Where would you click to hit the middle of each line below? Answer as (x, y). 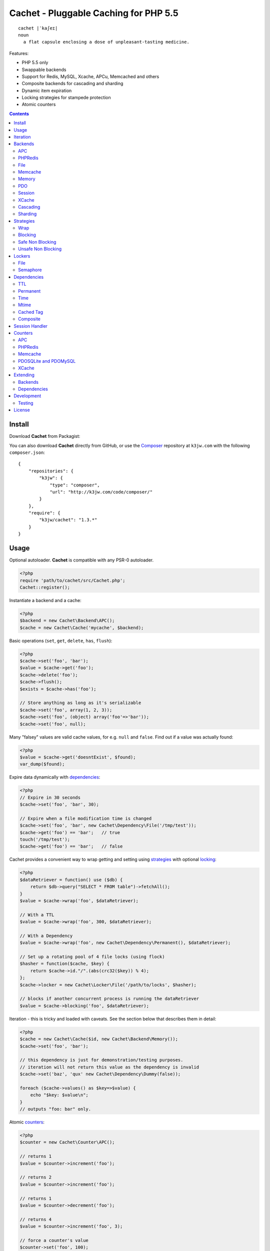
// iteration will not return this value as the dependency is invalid (109, 1067)
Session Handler (30, 326)
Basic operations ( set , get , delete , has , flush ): (61, 641)
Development (27, 396)
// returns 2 (36, 1177)
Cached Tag (31, 312)
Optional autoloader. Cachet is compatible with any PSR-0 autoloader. (81, 560)
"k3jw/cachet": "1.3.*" (68, 520)
